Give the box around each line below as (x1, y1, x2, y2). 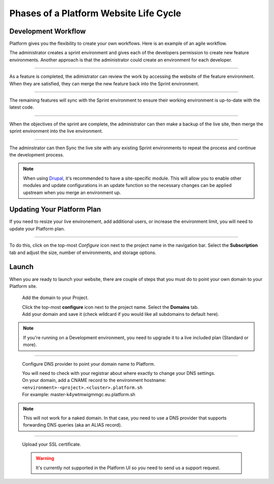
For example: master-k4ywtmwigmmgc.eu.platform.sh (22, 392, 135, 398)
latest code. (9, 104, 34, 110)
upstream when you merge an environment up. (23, 189, 121, 196)
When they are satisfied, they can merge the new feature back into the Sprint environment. (9, 80, 199, 86)
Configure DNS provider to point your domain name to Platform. (22, 361, 155, 367)
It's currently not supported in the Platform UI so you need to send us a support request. (36, 465, 221, 471)
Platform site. (9, 283, 38, 289)
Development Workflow (9, 27, 86, 36)
